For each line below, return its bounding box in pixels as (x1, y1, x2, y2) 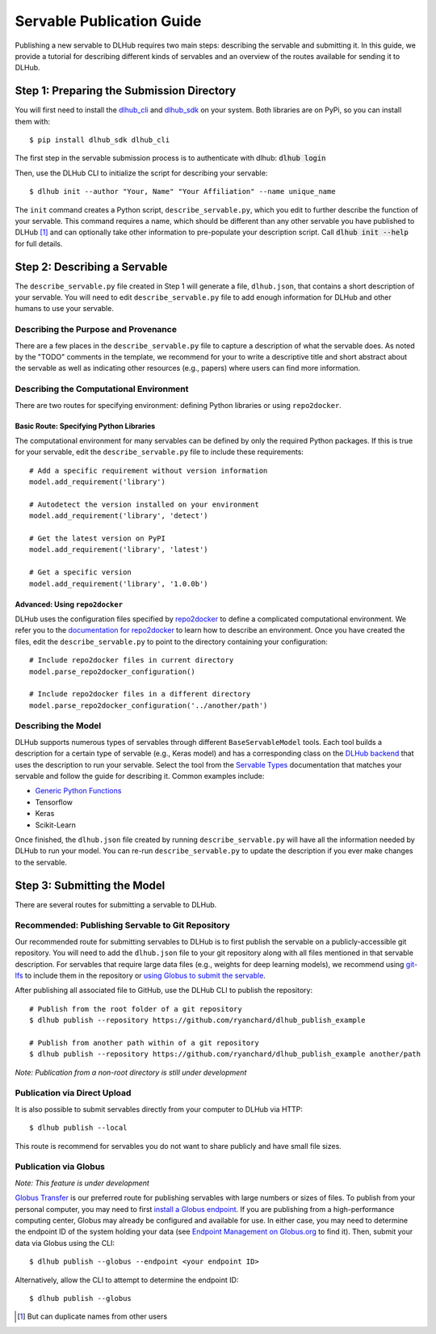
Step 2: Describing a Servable (15, 259, 168, 274)
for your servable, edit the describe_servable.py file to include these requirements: (15, 447, 304, 457)
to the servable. (15, 857, 68, 867)
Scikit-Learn (35, 820, 77, 830)
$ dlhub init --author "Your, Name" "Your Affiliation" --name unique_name (29, 187, 336, 196)
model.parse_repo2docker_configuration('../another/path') (29, 701, 268, 710)
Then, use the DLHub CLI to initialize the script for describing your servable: (15, 168, 268, 178)
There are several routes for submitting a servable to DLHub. (15, 899, 217, 909)
